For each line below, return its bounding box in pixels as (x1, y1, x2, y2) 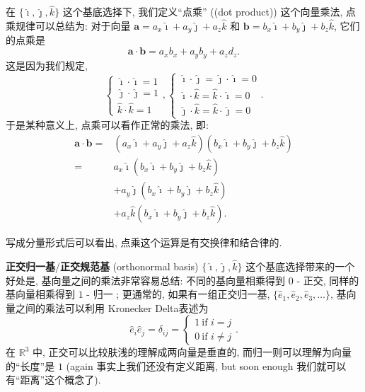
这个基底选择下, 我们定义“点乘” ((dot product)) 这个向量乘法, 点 (62, 4, 357, 19)
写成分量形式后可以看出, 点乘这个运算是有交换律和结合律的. (6, 235, 282, 250)
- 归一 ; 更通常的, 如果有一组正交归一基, (86, 287, 270, 301)
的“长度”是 (6, 358, 55, 373)
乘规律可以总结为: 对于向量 (6, 18, 131, 33)
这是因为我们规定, (6, 57, 88, 72)
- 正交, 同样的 (296, 272, 359, 287)
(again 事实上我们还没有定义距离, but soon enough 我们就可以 (66, 358, 347, 373)
